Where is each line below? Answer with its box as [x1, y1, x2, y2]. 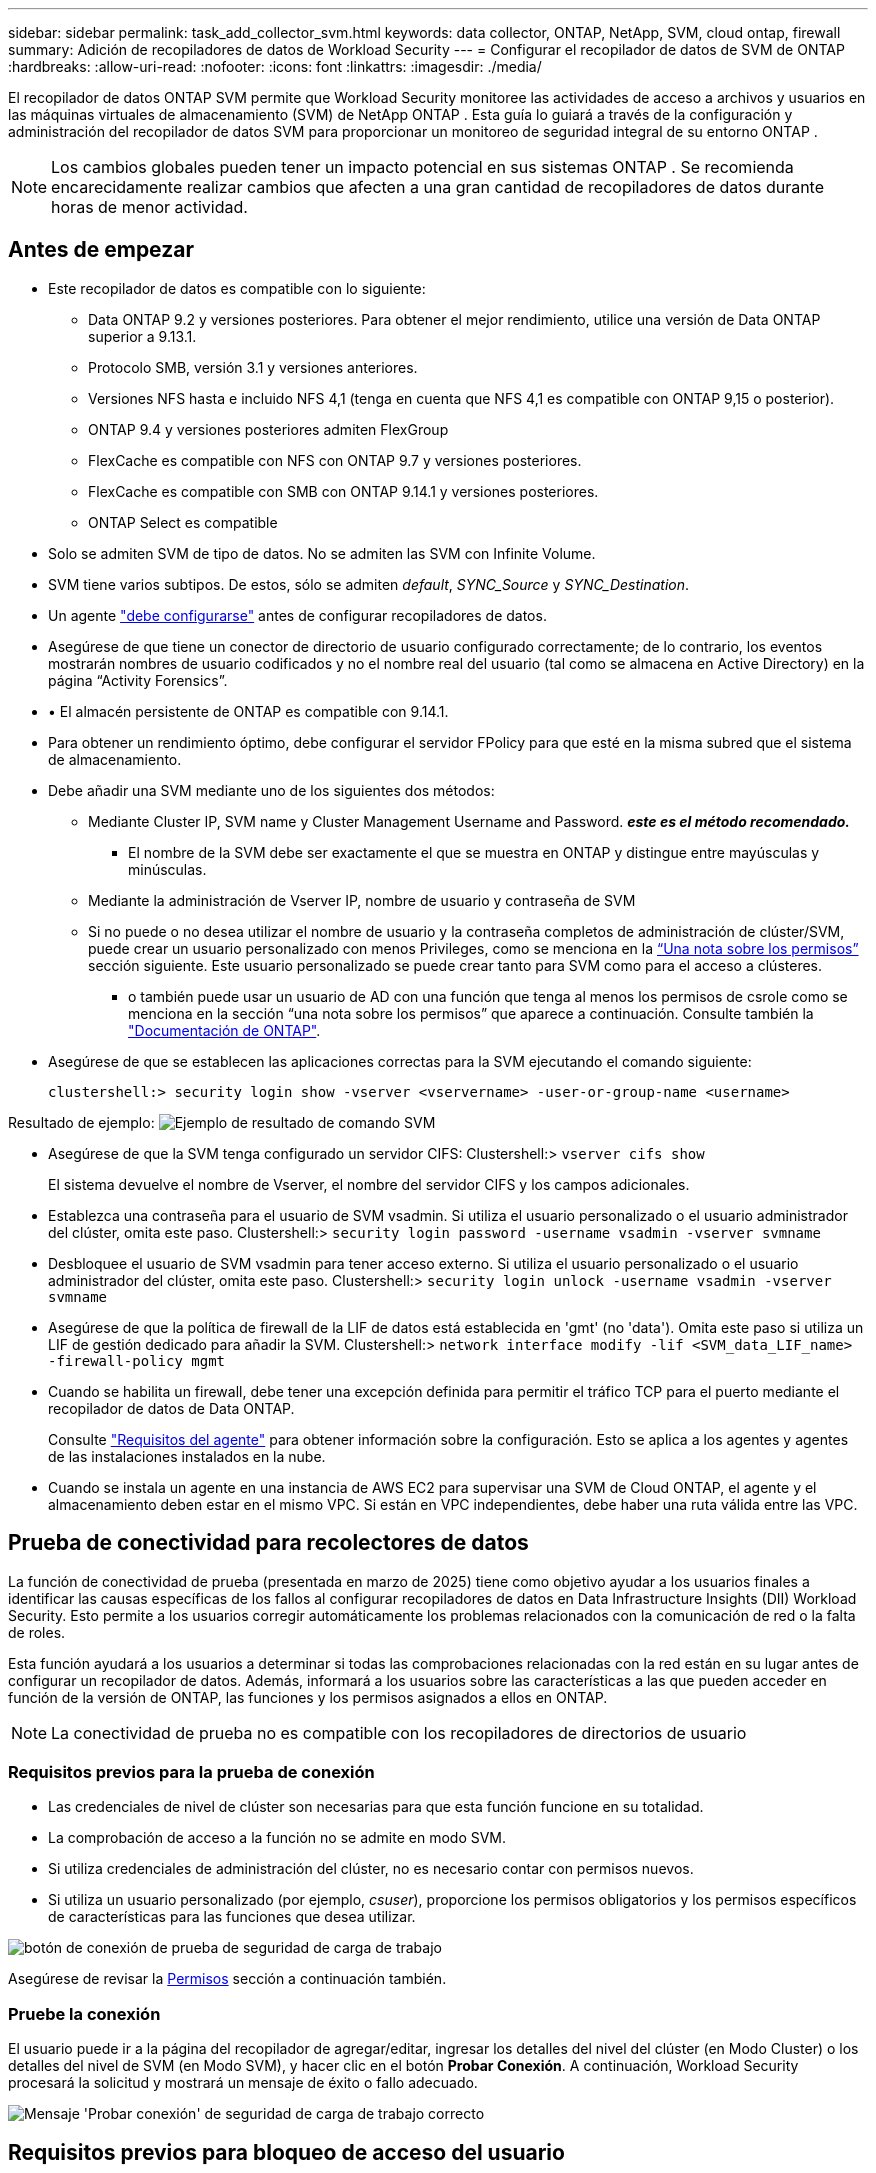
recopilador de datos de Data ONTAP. [48, 1399, 295, 1417]
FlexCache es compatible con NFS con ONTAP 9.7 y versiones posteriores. [88, 451, 582, 469]
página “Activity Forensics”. [48, 671, 228, 689]
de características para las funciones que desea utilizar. [48, 1908, 416, 1926]
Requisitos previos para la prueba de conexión [8, 1762, 375, 1783]
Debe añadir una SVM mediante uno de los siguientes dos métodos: [48, 781, 495, 799]
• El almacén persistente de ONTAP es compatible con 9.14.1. [48, 702, 449, 720]
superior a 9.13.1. [88, 327, 197, 345]
